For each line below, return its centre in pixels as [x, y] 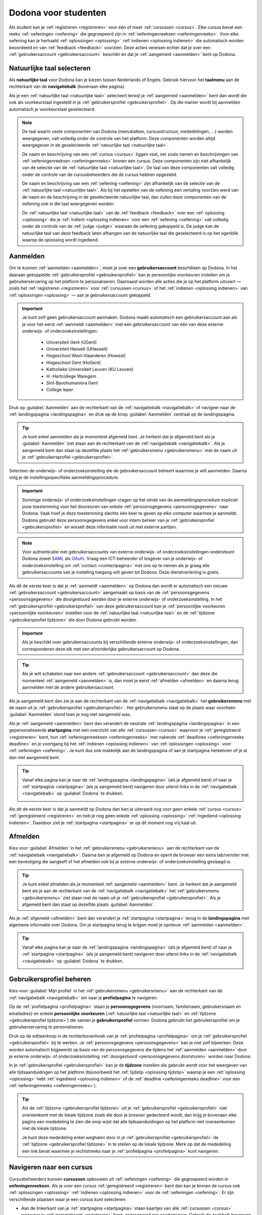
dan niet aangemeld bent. [34, 757]
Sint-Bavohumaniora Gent [72, 383]
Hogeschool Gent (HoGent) [74, 363]
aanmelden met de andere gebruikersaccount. [68, 687]
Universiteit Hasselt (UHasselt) [77, 349]
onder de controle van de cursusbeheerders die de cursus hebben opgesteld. [100, 174]
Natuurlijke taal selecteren [50, 68]
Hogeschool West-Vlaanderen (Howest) [86, 356]
